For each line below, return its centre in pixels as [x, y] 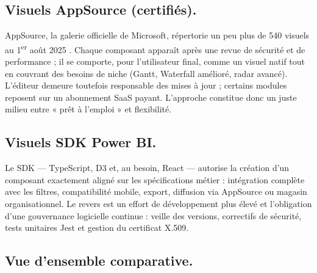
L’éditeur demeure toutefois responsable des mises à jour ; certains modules [146, 85]
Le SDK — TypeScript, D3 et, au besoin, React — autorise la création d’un [147, 168]
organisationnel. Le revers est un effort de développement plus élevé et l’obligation [158, 203]
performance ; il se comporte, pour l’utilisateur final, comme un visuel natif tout [155, 61]
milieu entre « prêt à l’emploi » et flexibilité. [88, 109]
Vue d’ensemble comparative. [99, 260]
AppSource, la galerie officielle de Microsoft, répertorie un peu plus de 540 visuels [157, 35]
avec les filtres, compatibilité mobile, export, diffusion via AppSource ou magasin [156, 191]
